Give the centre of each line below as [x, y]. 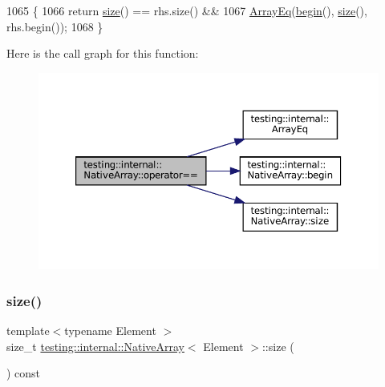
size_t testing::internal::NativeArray [95, 346]
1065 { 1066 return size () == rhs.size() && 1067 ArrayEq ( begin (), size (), [187, 10]
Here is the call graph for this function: [103, 53]
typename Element [110, 331]
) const [24, 373]
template [28, 331]
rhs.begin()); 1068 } [55, 26]
